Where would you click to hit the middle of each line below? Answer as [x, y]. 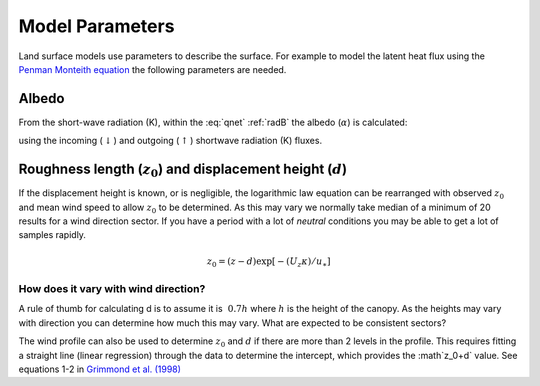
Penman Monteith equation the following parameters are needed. [152, 69]
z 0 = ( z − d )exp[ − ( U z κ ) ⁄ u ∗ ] [268, 262]
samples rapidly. [52, 235]
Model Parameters [96, 26]
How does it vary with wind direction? [112, 289]
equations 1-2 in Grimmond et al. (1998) [100, 369]
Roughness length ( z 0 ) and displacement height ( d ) [183, 170]
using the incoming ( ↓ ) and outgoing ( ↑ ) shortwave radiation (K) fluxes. [170, 141]
